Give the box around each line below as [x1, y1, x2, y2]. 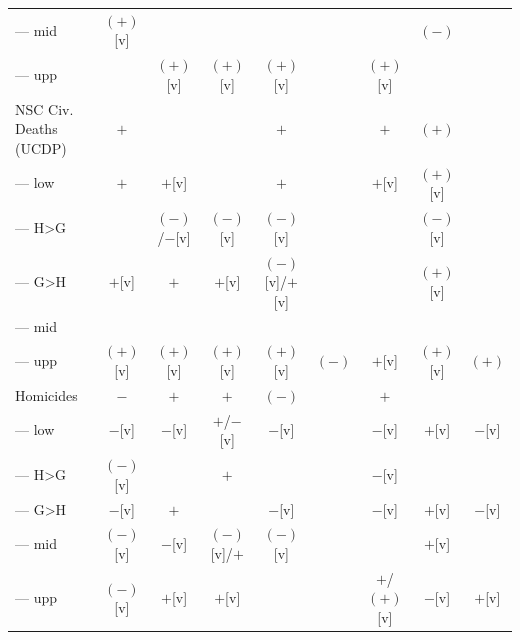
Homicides [15, 384, 78, 405]
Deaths [15, 118, 58, 139]
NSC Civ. [15, 98, 74, 119]
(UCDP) [15, 137, 67, 158]
